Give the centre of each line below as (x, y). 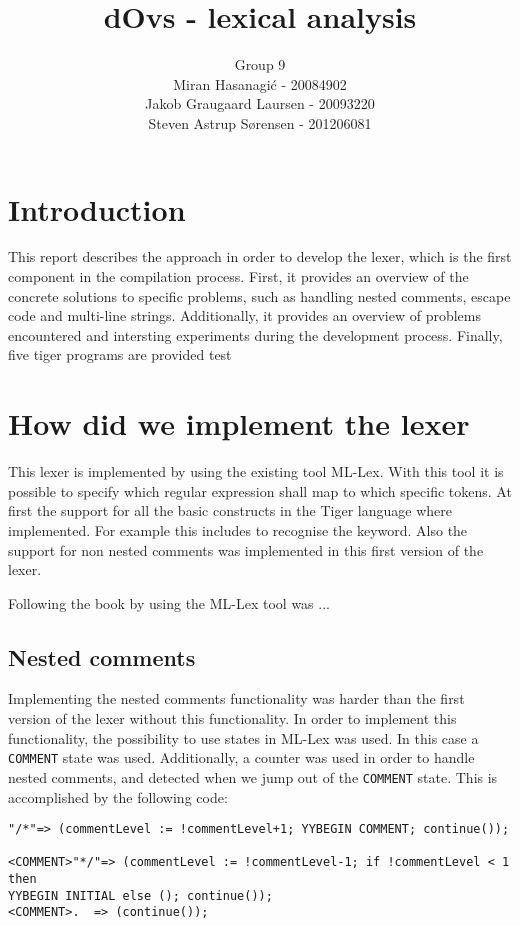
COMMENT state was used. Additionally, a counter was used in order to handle (241, 757)
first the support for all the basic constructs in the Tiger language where (230, 510)
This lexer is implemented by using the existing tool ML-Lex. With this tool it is (256, 471)
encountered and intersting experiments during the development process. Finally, (255, 334)
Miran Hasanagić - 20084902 (260, 83)
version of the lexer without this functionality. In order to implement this (232, 718)
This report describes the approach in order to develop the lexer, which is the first (260, 256)
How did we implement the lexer (239, 423)
